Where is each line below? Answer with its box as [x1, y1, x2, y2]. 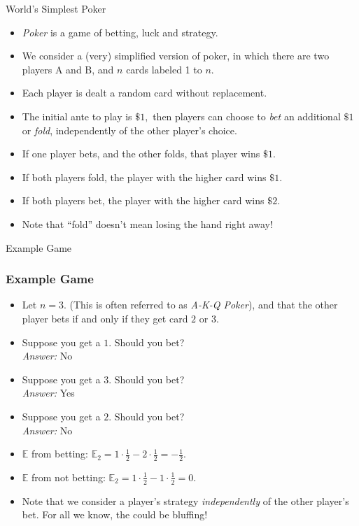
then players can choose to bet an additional [153, 108, 341, 123]
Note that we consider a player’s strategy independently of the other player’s [22, 493, 349, 508]
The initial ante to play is [22, 108, 132, 123]
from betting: [31, 446, 88, 461]
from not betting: [31, 469, 106, 484]
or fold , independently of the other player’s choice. [22, 122, 237, 137]
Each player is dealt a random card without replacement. [22, 85, 267, 100]
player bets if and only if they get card [22, 311, 188, 325]
